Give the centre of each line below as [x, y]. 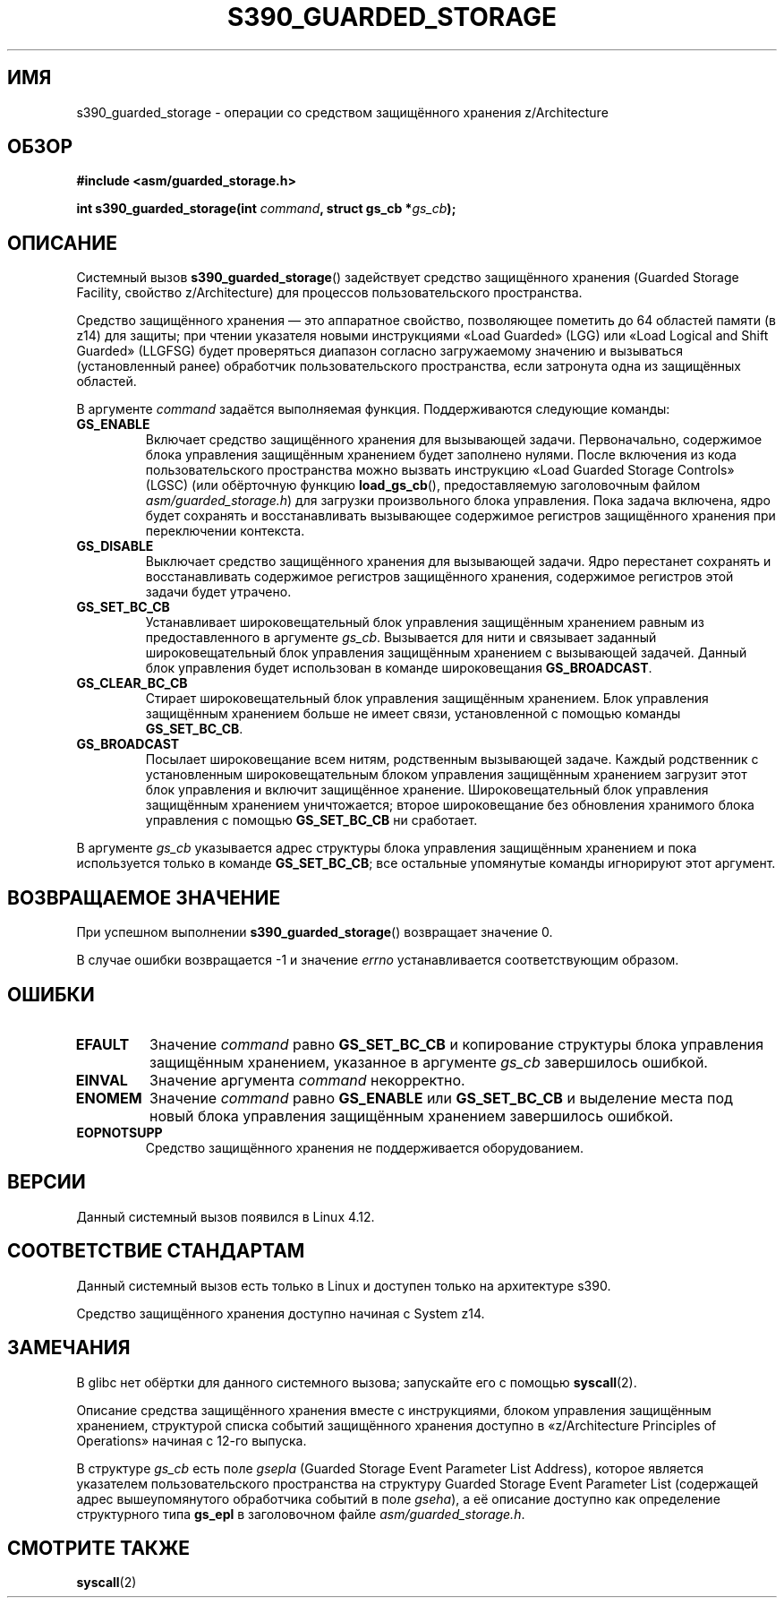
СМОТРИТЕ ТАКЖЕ [99, 1548]
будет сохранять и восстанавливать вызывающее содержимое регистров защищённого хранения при [460, 516]
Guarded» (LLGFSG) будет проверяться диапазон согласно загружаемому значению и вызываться [380, 351]
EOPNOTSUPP [119, 1132]
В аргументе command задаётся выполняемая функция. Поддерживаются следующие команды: [373, 409]
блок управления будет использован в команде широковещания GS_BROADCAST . [399, 668]
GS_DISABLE [115, 546]
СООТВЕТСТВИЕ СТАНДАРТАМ [156, 1251]
